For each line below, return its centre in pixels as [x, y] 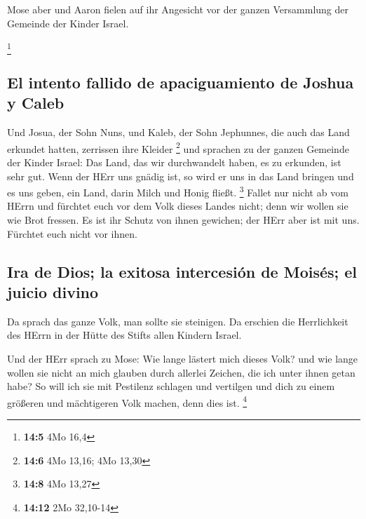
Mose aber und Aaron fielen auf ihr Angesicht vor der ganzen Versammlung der [178, 9]
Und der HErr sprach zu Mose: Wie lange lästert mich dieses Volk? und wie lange [183, 358]
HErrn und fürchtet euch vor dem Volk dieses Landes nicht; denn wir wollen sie [178, 206]
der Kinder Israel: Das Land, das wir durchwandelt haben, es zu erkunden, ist [174, 162]
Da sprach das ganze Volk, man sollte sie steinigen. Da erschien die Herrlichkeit [178, 321]
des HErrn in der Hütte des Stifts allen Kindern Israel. [124, 335]
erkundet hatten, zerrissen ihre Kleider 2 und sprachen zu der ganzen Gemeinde [178, 147]
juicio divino [53, 291]
